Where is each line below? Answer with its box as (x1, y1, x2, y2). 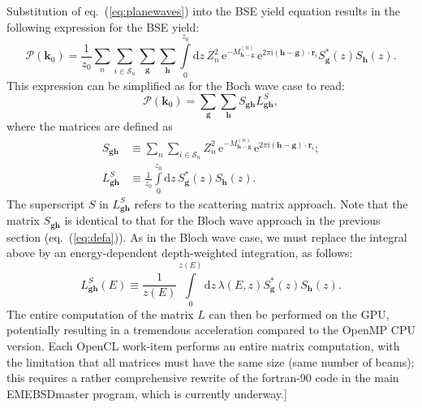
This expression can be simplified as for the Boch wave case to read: (6, 76, 345, 93)
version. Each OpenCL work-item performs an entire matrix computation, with (6, 337, 400, 354)
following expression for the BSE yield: (6, 18, 200, 35)
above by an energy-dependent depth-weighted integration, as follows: (6, 244, 353, 261)
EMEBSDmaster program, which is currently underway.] (6, 384, 287, 402)
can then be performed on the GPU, (209, 305, 390, 322)
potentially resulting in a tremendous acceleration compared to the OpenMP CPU (6, 321, 416, 338)
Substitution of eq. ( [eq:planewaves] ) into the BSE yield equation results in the (6, 2, 400, 19)
